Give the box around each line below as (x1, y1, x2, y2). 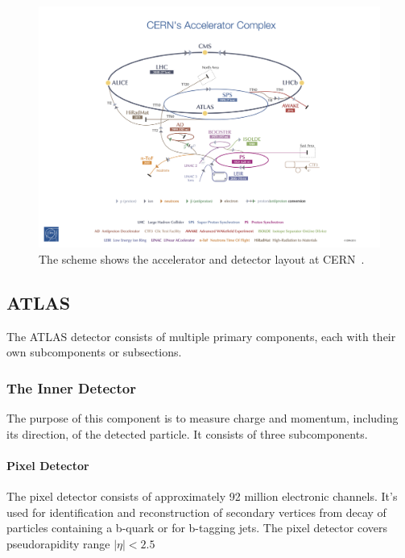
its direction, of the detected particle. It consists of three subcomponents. (6, 425, 368, 442)
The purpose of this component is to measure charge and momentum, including (6, 410, 399, 427)
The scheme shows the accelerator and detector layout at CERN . (39, 250, 365, 267)
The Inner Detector (6, 377, 136, 398)
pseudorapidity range (6, 535, 110, 552)
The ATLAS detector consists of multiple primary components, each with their (6, 327, 396, 344)
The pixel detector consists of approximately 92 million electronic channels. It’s (6, 488, 398, 505)
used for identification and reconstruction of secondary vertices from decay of (6, 503, 386, 520)
